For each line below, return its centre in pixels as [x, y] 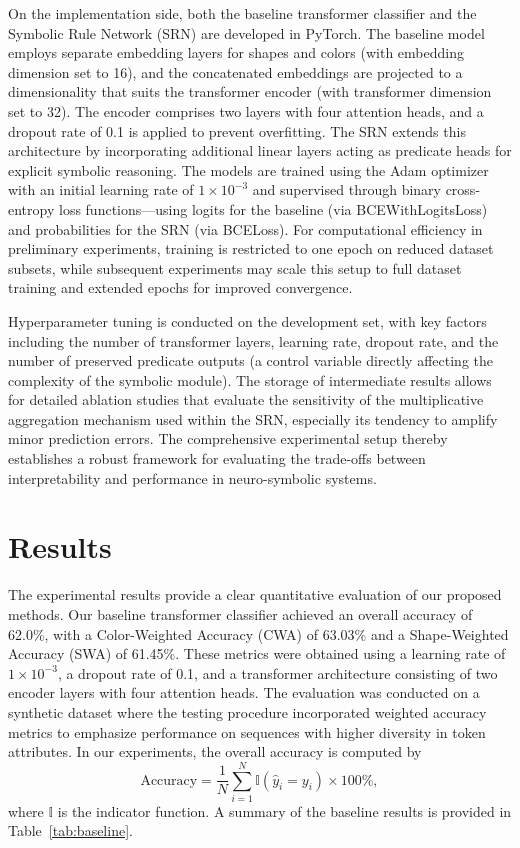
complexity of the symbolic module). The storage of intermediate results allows [250, 379]
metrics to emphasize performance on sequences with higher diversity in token [247, 731]
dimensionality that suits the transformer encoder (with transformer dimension [250, 91]
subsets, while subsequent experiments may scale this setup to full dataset [235, 267]
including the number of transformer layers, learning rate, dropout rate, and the [253, 340]
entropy [31, 208]
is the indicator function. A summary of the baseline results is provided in [284, 810]
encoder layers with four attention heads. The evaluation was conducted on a [244, 692]
